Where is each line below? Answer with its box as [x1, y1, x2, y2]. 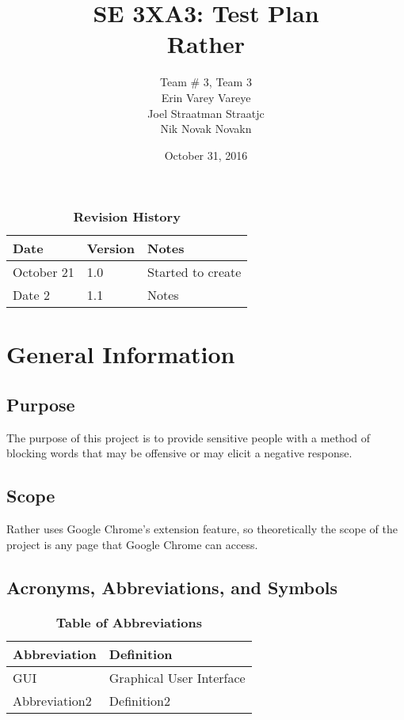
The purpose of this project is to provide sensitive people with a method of [6, 429, 371, 445]
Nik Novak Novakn [160, 120, 252, 137]
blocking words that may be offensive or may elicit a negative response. [6, 445, 353, 461]
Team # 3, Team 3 [160, 74, 252, 90]
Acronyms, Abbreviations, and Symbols [6, 574, 338, 599]
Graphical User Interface [109, 668, 246, 687]
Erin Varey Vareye [161, 89, 251, 105]
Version [86, 239, 135, 258]
